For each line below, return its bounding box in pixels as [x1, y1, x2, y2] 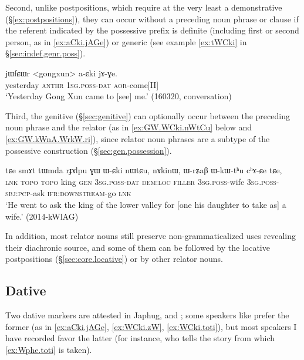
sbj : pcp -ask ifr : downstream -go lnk [5, 187, 131, 199]
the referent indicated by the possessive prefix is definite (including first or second [5, 24, 299, 36]
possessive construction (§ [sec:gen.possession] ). [5, 144, 172, 156]
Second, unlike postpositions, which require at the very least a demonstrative [5, 1, 282, 13]
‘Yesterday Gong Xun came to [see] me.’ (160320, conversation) [5, 90, 232, 102]
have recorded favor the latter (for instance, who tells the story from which [5, 332, 275, 344]
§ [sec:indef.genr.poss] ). [5, 47, 86, 59]
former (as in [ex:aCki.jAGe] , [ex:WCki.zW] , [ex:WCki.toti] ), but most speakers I [5, 320, 297, 332]
